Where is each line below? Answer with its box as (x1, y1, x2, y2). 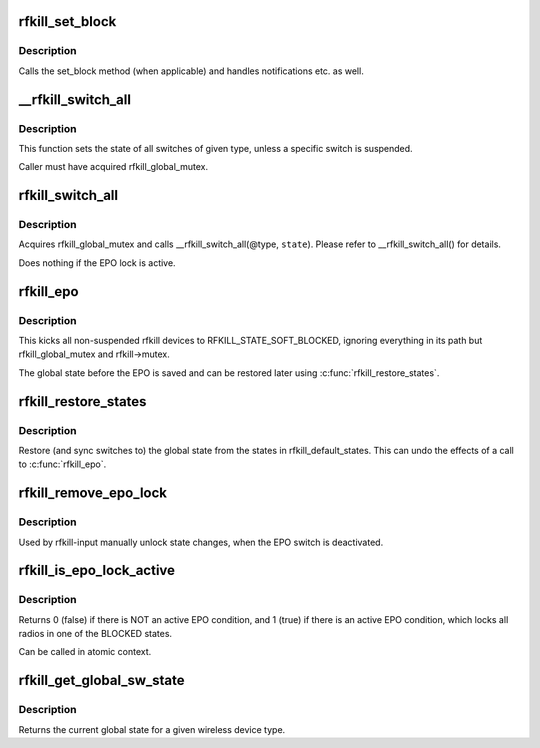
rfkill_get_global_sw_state (18, 672, 185, 689)
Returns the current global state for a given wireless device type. (18, 723, 286, 735)
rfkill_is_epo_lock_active (18, 562, 175, 579)
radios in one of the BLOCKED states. (18, 628, 173, 640)
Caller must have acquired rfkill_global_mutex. (18, 161, 209, 173)
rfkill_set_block (18, 13, 117, 30)
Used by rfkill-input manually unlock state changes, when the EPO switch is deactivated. (18, 536, 384, 548)
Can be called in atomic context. (18, 646, 152, 658)
